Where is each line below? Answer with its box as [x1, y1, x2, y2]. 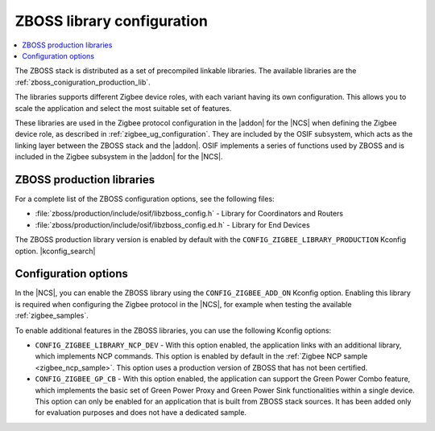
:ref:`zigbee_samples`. [14, 310, 89, 321]
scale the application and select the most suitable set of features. [14, 103, 232, 113]
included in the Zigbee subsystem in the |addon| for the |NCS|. [14, 152, 223, 162]
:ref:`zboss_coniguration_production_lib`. [14, 77, 151, 87]
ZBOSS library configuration [14, 12, 209, 30]
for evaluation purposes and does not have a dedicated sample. [35, 408, 247, 417]
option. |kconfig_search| [14, 246, 96, 256]
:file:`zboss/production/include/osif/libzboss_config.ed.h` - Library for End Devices [35, 220, 310, 229]
